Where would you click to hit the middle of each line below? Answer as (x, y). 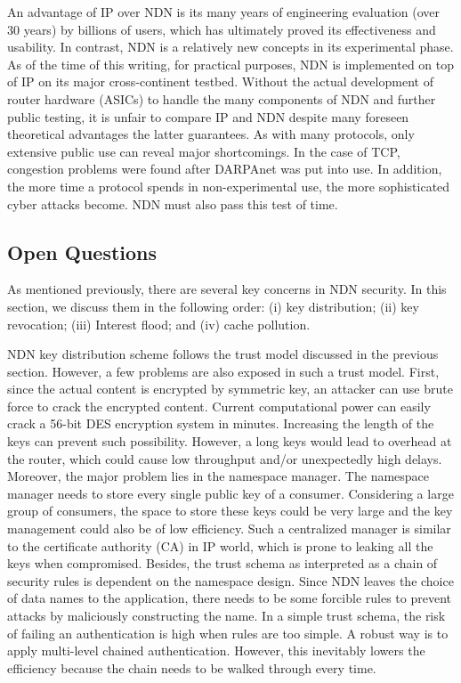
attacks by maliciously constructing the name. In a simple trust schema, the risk (226, 616)
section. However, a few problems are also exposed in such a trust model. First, (223, 371)
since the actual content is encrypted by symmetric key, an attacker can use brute (230, 389)
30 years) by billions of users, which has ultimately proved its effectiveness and (222, 29)
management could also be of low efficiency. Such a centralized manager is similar (229, 529)
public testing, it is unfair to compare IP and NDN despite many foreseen (208, 116)
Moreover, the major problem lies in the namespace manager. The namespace (218, 476)
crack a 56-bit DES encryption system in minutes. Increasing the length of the (221, 423)
